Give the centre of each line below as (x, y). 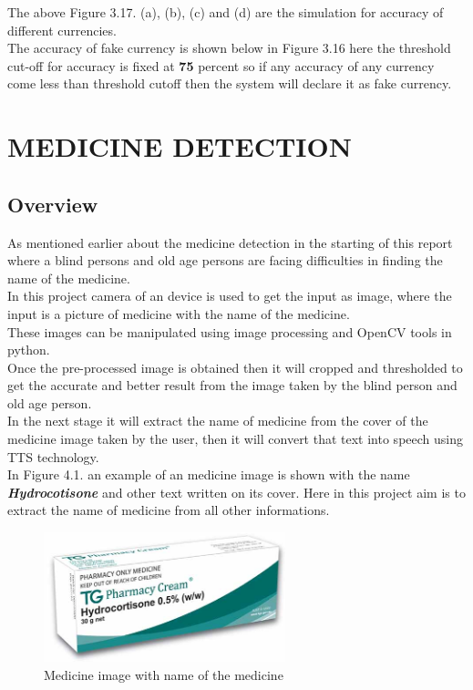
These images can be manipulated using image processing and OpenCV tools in (230, 331)
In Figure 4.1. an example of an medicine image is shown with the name (209, 474)
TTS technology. (53, 456)
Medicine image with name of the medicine (164, 674)
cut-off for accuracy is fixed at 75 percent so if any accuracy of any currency (221, 65)
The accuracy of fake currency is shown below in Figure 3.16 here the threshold (229, 48)
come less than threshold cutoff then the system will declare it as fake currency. (230, 83)
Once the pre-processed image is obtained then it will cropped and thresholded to (235, 367)
